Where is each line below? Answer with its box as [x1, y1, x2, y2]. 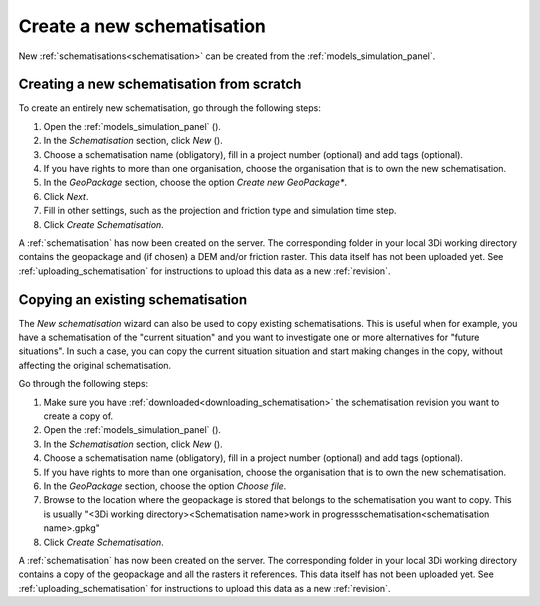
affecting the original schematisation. [18, 359, 172, 371]
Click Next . [43, 190, 89, 202]
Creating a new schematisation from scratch [18, 76, 302, 93]
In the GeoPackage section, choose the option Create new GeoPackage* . [43, 176, 347, 189]
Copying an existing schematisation [18, 291, 248, 308]
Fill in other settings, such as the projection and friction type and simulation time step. [43, 205, 397, 217]
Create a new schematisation [18, 15, 267, 37]
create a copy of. [43, 410, 114, 422]
